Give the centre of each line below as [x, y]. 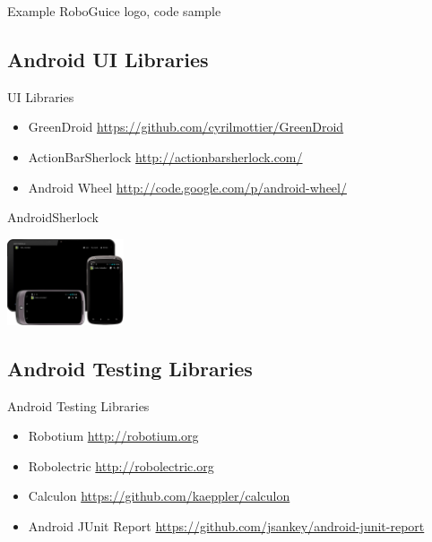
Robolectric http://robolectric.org [121, 465]
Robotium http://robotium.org [113, 436]
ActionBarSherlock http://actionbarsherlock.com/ [165, 156]
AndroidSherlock [53, 217]
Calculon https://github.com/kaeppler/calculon [159, 496]
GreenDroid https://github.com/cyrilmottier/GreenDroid [186, 127]
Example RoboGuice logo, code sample [114, 11]
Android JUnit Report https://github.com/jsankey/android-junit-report [226, 525]
